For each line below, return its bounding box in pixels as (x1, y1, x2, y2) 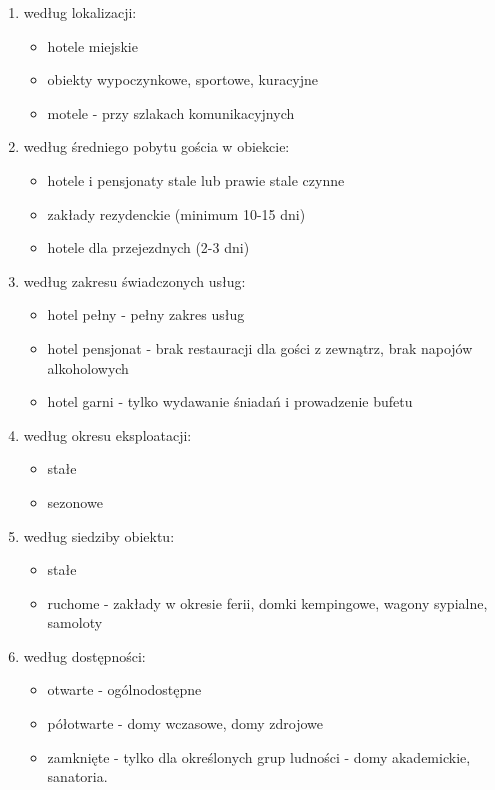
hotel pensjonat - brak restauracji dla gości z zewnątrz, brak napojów (47, 337, 473, 358)
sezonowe (47, 491, 103, 512)
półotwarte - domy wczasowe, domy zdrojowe (47, 713, 324, 734)
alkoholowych (47, 357, 129, 378)
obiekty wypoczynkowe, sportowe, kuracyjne (47, 69, 319, 90)
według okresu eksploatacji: (23, 424, 192, 445)
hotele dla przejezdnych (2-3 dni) (47, 237, 250, 258)
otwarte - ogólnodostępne (47, 679, 202, 700)
